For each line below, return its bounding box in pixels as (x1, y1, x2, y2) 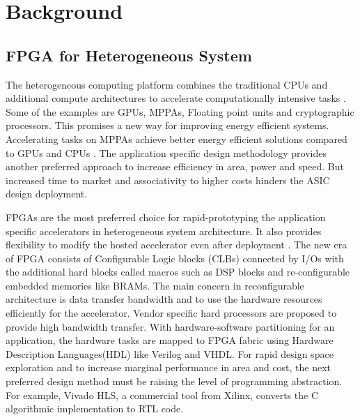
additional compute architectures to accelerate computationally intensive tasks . (6, 91, 346, 105)
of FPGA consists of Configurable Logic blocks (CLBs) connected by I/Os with (6, 250, 344, 265)
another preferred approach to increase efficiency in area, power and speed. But (6, 159, 344, 174)
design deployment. (6, 186, 88, 201)
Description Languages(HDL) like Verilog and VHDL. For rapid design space (6, 346, 334, 361)
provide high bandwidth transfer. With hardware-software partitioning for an (6, 319, 335, 333)
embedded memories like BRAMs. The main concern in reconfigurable (6, 278, 304, 292)
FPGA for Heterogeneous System (6, 44, 252, 66)
